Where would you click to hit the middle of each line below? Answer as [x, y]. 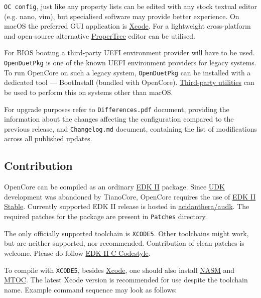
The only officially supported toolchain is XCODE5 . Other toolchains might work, [126, 233]
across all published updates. [48, 138]
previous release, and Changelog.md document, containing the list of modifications [130, 128]
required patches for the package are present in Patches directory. [106, 216]
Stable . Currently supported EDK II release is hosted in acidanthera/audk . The [127, 206]
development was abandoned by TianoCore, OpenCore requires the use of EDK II [130, 196]
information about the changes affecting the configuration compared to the [119, 119]
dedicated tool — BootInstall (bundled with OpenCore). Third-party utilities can [129, 82]
